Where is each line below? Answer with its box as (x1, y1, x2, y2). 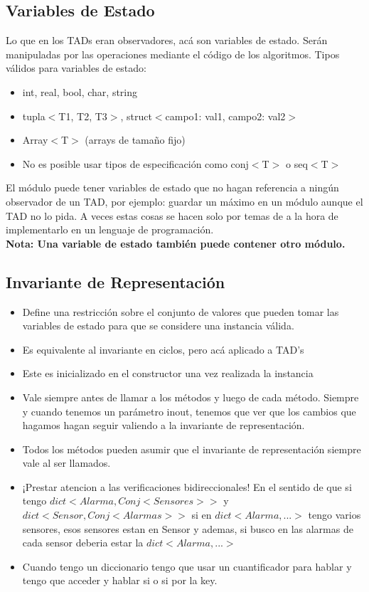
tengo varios (308, 507, 361, 522)
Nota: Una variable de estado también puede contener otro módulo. (6, 236, 346, 250)
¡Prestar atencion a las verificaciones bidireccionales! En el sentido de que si (22, 479, 352, 494)
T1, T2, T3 (58, 108, 107, 123)
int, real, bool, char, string (22, 84, 138, 99)
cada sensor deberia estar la (22, 535, 144, 550)
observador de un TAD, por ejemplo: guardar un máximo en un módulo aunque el (6, 194, 363, 208)
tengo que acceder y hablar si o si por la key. (22, 573, 218, 588)
